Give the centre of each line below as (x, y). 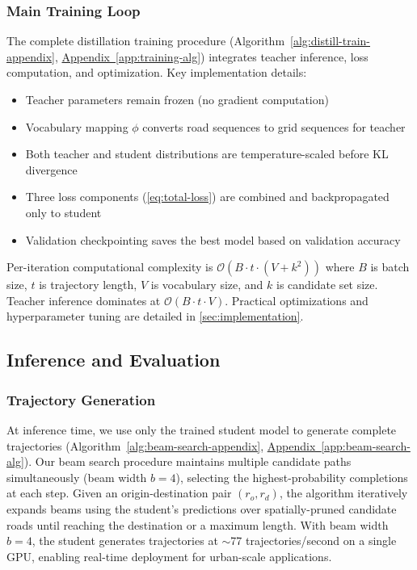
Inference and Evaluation (114, 360)
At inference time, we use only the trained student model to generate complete (202, 429)
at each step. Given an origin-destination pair (119, 493)
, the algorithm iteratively (343, 493)
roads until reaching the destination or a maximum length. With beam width (198, 524)
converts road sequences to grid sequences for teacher (274, 126)
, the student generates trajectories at (125, 541)
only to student (63, 212)
